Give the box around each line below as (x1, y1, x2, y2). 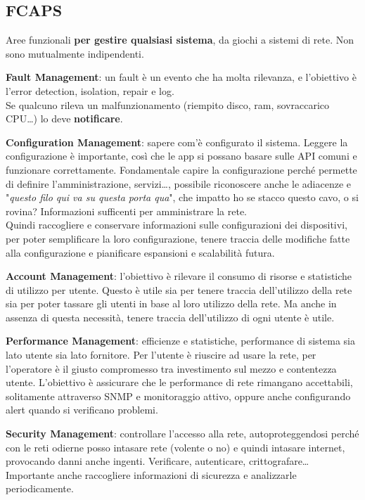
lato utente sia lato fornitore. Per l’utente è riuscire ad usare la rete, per (6, 347, 316, 362)
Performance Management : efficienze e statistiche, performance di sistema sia (6, 333, 356, 348)
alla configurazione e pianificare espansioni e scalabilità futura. (6, 245, 275, 259)
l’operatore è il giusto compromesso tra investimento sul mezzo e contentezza (6, 361, 337, 376)
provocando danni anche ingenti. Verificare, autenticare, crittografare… (6, 454, 309, 468)
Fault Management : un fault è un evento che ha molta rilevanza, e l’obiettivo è (6, 70, 357, 84)
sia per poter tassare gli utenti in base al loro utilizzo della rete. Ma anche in (6, 296, 337, 311)
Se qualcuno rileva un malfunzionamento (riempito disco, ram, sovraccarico (6, 97, 330, 112)
